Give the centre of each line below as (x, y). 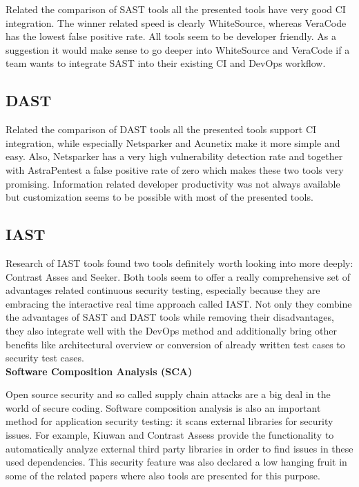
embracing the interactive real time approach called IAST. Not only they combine (179, 303)
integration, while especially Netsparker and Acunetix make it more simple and (173, 142)
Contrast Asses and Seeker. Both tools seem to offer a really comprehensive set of (178, 276)
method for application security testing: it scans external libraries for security (169, 421)
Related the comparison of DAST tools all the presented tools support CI (161, 129)
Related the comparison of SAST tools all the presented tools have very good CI (176, 9)
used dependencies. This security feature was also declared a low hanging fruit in (176, 462)
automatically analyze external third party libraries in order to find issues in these (179, 448)
